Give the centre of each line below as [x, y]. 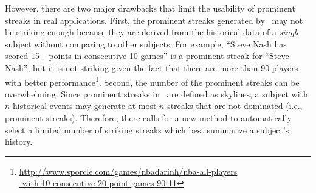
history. [19, 142]
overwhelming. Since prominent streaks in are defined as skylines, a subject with [156, 93]
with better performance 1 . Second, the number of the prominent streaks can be [152, 81]
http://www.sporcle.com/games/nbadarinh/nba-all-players [128, 171]
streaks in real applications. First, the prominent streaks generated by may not [154, 20]
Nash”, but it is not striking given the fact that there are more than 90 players [152, 67]
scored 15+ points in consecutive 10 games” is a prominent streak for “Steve [147, 56]
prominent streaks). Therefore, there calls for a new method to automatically [148, 118]
